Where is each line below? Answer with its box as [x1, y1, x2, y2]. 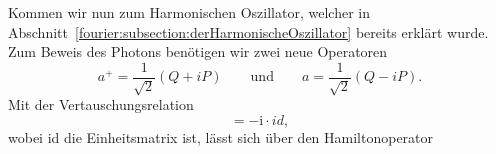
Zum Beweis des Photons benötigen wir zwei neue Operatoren [8, 41, 388, 62]
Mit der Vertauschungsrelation [8, 94, 194, 115]
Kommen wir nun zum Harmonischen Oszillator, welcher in [8, 2, 370, 22]
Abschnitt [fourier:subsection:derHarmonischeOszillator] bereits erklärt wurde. [8, 21, 489, 42]
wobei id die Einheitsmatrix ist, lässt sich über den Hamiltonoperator [8, 126, 434, 147]
